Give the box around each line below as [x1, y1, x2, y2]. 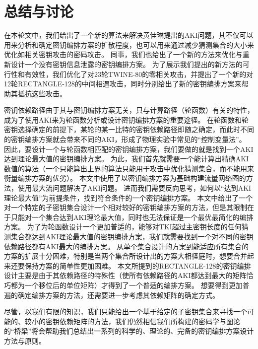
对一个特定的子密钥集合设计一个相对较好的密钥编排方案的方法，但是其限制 [4, 202, 247, 212]
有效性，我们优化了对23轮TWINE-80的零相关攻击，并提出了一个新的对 [24, 69, 254, 79]
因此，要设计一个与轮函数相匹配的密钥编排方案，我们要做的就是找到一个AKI [4, 143, 254, 154]
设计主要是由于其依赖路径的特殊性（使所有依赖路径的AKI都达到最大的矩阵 [4, 270, 247, 280]
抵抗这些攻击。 [17, 88, 66, 98]
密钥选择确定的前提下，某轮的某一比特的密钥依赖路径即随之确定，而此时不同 [4, 124, 254, 135]
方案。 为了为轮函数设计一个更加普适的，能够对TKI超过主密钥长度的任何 [4, 221, 242, 232]
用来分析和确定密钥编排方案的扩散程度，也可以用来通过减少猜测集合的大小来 [4, 39, 254, 50]
